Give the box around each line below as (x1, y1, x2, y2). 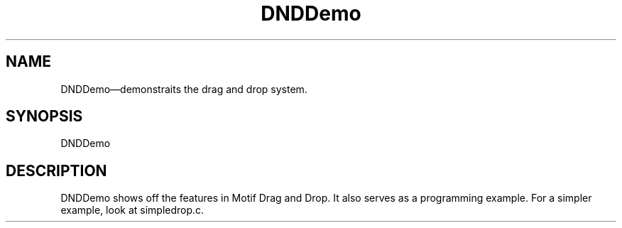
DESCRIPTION (6, 161, 107, 180)
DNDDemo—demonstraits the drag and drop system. (60, 82, 307, 95)
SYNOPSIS (6, 107, 83, 126)
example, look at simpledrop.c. (60, 204, 204, 217)
